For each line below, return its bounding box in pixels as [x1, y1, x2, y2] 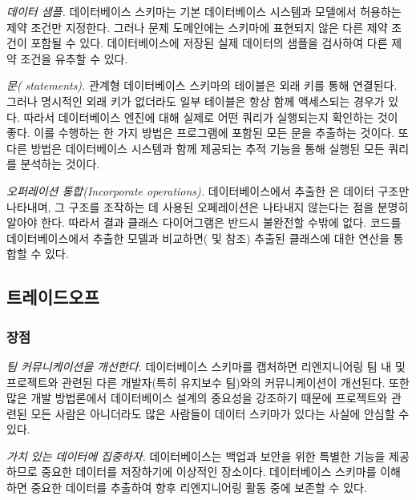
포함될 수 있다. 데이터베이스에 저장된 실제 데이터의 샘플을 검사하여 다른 [30, 34, 388, 51]
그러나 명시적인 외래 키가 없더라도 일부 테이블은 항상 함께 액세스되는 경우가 [6, 92, 385, 109]
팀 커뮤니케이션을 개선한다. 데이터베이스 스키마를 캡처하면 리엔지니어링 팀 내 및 [6, 357, 406, 374]
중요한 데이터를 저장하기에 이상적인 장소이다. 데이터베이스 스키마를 [41, 463, 377, 480]
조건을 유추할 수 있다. [20, 50, 128, 67]
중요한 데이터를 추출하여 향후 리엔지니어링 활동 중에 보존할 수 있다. [30, 479, 367, 496]
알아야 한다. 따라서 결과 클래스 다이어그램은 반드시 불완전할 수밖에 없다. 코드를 [6, 214, 402, 231]
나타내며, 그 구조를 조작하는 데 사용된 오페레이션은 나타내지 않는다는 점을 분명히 [6, 198, 409, 215]
